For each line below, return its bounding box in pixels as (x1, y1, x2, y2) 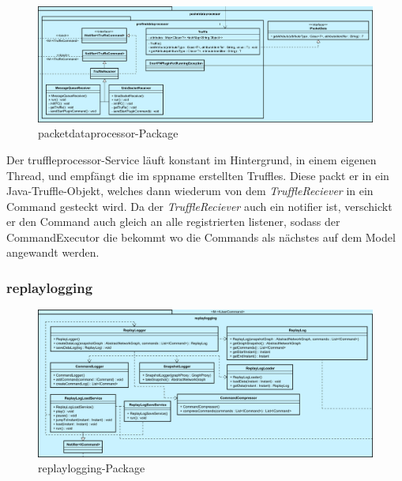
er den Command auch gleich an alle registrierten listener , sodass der (6, 213, 340, 230)
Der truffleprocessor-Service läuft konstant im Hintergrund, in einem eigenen (6, 151, 377, 167)
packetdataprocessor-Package (38, 125, 178, 141)
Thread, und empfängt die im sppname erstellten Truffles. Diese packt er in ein (6, 167, 389, 183)
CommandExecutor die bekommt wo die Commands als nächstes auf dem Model (6, 228, 396, 245)
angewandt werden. (6, 244, 100, 261)
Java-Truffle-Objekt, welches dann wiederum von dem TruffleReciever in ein (6, 182, 374, 199)
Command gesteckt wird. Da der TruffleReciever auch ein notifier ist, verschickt (6, 197, 393, 214)
